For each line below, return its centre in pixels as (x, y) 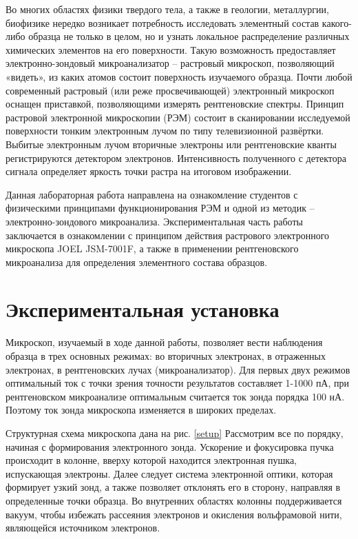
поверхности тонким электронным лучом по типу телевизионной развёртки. (165, 131)
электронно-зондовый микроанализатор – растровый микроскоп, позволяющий (170, 63)
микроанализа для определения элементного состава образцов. (137, 262)
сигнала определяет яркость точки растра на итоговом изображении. (149, 171)
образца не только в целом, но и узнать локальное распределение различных (189, 36)
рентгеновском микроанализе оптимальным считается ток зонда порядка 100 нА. (175, 396)
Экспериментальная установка (143, 309)
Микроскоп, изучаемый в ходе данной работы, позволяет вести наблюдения (164, 342)
